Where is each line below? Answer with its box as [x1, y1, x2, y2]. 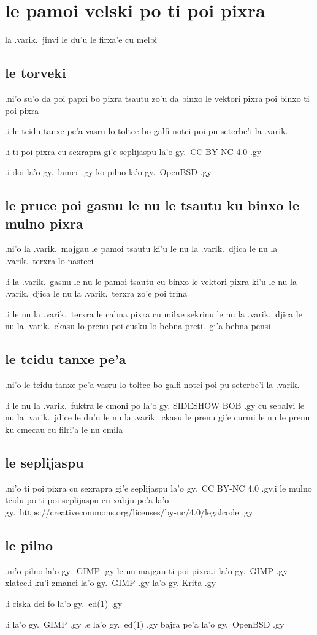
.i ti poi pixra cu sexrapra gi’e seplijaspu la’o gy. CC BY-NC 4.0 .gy [5, 145, 262, 158]
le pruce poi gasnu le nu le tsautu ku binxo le [5, 196, 300, 215]
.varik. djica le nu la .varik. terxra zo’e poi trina [5, 287, 188, 300]
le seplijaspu [5, 453, 84, 472]
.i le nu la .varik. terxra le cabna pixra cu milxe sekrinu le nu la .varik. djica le [5, 307, 302, 320]
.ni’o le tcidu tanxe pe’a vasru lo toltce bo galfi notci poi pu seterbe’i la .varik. [5, 378, 300, 391]
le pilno [5, 536, 53, 554]
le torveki [5, 63, 66, 82]
